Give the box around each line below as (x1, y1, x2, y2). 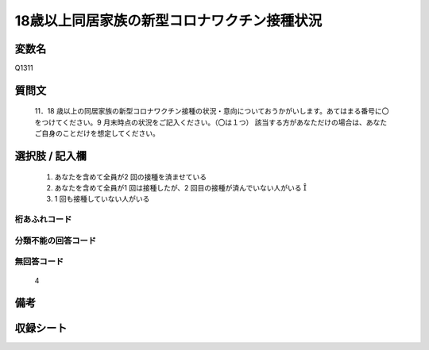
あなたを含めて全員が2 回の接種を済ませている (54, 171, 207, 182)
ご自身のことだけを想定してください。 (34, 129, 160, 138)
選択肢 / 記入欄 (14, 149, 87, 163)
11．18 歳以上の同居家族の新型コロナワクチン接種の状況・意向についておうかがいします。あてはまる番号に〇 (34, 106, 389, 116)
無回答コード (14, 256, 64, 267)
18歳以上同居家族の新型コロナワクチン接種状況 (14, 12, 323, 29)
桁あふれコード (14, 214, 72, 225)
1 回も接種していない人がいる (54, 194, 150, 204)
